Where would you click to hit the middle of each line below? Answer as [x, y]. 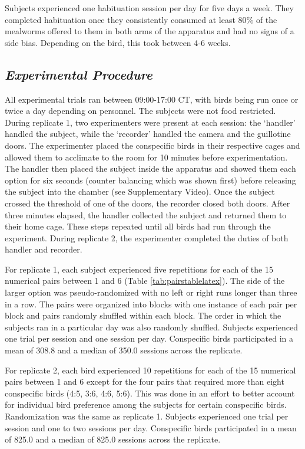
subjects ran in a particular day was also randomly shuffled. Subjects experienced [152, 327]
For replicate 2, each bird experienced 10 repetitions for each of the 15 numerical [150, 370]
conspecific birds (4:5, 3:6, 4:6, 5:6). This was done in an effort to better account [150, 393]
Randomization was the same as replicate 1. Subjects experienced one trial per [147, 416]
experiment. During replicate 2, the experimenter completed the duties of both [147, 237]
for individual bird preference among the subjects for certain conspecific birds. [146, 404]
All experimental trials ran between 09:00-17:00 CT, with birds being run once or [152, 99]
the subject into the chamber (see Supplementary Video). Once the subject [140, 191]
